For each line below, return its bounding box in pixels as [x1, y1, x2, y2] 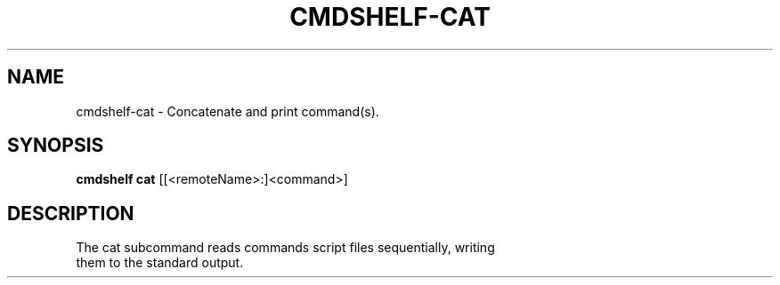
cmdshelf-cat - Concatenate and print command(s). [76, 103, 379, 119]
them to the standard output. [76, 255, 244, 271]
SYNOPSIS [7, 134, 104, 157]
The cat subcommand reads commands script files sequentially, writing [76, 240, 495, 256]
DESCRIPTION [7, 202, 134, 225]
